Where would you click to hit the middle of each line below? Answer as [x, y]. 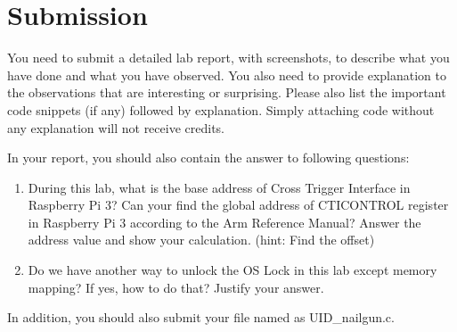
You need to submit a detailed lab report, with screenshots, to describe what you [228, 58]
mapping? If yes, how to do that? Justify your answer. [176, 287]
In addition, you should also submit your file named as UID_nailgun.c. [201, 317]
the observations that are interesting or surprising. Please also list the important [227, 92]
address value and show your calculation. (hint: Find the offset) [201, 240]
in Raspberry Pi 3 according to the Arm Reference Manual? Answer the [224, 222]
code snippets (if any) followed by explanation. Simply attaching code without [221, 109]
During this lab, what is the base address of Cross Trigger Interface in [219, 187]
